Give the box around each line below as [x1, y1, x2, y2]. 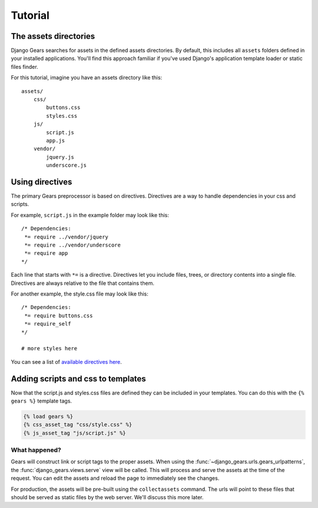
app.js [46, 137, 65, 144]
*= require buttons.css [24, 312, 93, 319]
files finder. [11, 63, 38, 70]
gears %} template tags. [11, 397, 72, 404]
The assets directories [11, 31, 95, 41]
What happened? [11, 446, 61, 454]
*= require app [24, 250, 68, 257]
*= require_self [24, 321, 71, 327]
